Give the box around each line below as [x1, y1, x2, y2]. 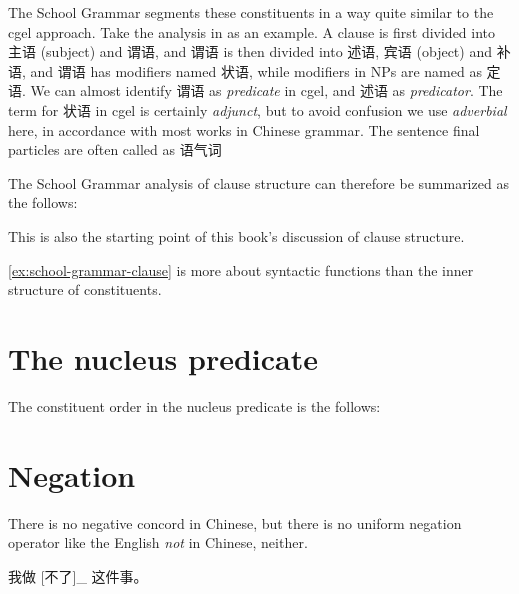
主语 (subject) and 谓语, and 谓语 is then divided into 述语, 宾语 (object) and [8, 41, 492, 62]
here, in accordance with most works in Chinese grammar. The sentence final [8, 119, 480, 140]
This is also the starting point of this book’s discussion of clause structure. [8, 225, 465, 246]
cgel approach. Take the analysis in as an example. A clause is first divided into [8, 21, 496, 42]
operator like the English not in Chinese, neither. [8, 532, 308, 553]
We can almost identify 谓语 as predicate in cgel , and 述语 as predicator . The [30, 80, 503, 101]
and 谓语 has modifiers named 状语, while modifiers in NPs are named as [30, 60, 482, 81]
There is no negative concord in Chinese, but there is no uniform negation [8, 512, 462, 533]
